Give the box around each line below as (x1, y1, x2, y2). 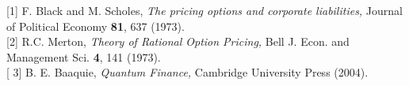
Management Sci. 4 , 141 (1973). (6, 48, 161, 65)
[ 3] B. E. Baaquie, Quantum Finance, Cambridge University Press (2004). (6, 64, 369, 80)
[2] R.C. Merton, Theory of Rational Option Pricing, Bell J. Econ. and (6, 33, 350, 50)
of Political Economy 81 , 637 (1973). (6, 17, 185, 34)
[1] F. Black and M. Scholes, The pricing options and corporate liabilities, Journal (6, 2, 403, 18)
